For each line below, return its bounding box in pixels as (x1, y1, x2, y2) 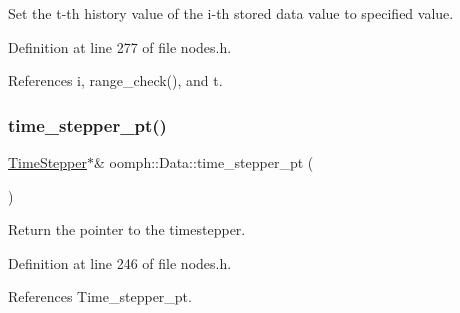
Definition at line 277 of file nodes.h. (8, 36, 232, 57)
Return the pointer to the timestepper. (8, 219, 246, 240)
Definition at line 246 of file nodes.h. (8, 252, 232, 273)
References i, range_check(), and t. (8, 70, 223, 91)
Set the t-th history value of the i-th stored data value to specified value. (8, 3, 454, 23)
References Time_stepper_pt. (8, 286, 192, 307)
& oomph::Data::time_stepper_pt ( (94, 152, 314, 172)
